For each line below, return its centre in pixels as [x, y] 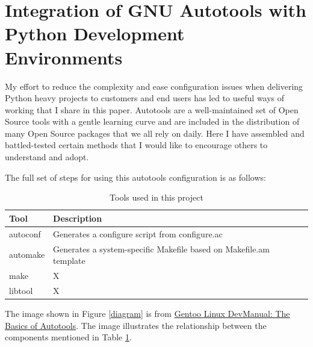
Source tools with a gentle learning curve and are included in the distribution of [152, 121]
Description [78, 218]
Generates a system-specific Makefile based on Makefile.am [161, 249]
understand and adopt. [47, 157]
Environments [64, 57]
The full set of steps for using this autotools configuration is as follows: [135, 177]
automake [27, 255]
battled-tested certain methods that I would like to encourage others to [136, 145]
